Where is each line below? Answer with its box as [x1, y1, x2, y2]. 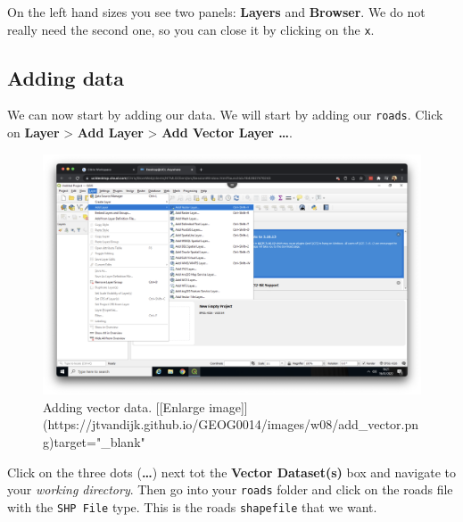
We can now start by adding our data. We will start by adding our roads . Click [7, 105, 443, 124]
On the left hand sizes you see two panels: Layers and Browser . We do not [7, 3, 426, 21]
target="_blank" [54, 433, 145, 452]
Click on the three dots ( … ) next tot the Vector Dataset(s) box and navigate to [7, 462, 456, 481]
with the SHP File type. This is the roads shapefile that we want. [7, 497, 377, 516]
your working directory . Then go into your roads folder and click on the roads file [7, 480, 453, 499]
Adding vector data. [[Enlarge [43, 397, 205, 416]
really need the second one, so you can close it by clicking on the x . [7, 20, 375, 38]
